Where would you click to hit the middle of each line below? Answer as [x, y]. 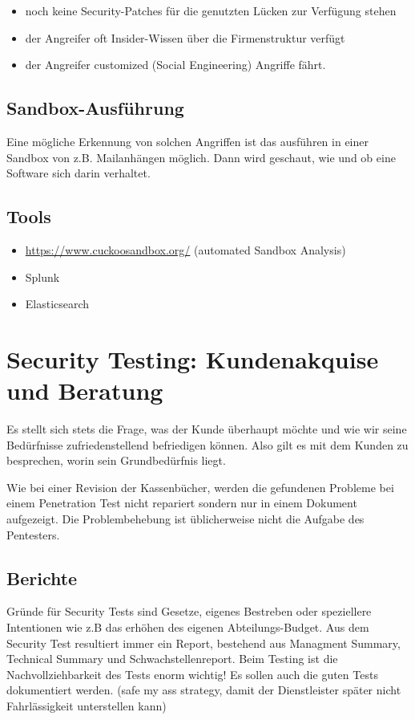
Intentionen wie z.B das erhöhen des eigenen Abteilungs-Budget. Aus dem [188, 627]
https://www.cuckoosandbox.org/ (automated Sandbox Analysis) [185, 249]
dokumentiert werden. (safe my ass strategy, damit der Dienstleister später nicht [204, 690]
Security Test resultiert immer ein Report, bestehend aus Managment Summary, [203, 643]
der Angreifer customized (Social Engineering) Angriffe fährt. [175, 65]
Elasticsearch [57, 304]
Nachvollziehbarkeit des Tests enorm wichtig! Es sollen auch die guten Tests [192, 674]
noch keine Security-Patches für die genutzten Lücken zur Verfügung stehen [211, 10]
